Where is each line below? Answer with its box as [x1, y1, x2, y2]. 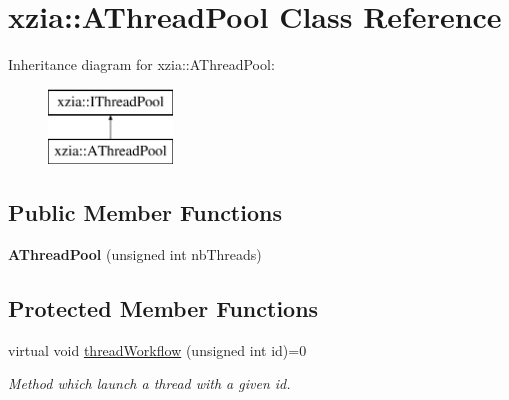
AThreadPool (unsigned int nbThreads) [8, 244, 262, 265]
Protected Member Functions [8, 293, 319, 324]
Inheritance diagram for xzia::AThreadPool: [8, 54, 275, 75]
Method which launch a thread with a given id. [8, 373, 291, 394]
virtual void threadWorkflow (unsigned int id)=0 [8, 339, 307, 360]
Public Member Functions [8, 197, 282, 228]
